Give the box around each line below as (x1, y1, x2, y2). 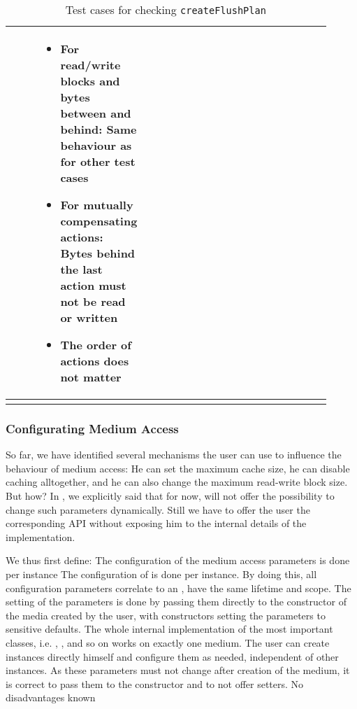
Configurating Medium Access (6, 419, 179, 437)
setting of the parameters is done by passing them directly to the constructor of (6, 594, 347, 609)
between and (60, 105, 131, 121)
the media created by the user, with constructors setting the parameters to (6, 608, 326, 622)
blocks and (60, 73, 120, 89)
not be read (60, 293, 126, 309)
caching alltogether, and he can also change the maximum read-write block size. (6, 475, 348, 489)
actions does (60, 353, 129, 369)
